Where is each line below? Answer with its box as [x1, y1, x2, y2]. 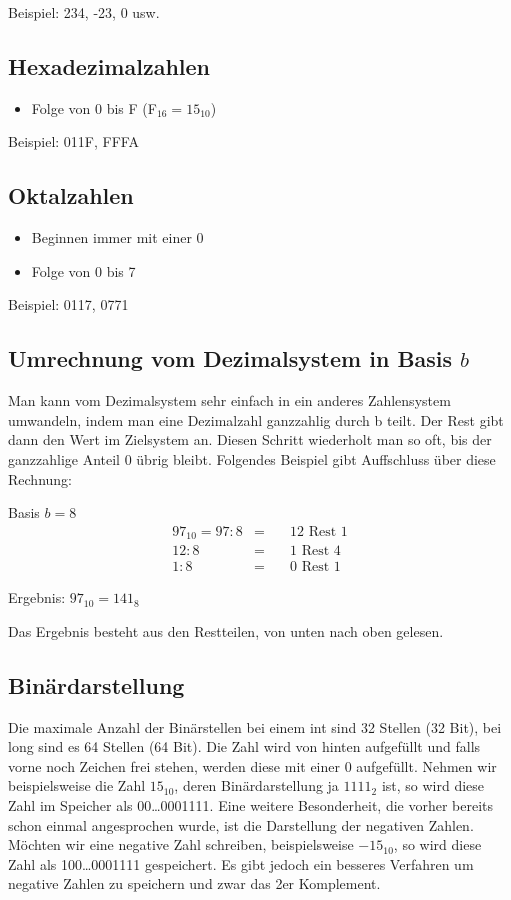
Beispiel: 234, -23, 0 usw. [8, 2, 160, 22]
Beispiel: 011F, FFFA [8, 131, 139, 152]
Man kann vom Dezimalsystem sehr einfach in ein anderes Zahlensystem [8, 390, 451, 411]
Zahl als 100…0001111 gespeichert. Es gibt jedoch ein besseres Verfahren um [8, 853, 474, 874]
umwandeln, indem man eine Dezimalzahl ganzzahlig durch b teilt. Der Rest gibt [8, 409, 504, 430]
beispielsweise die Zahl [8, 775, 146, 796]
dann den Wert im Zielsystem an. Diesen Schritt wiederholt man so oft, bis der [8, 429, 492, 450]
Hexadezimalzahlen [8, 50, 210, 81]
